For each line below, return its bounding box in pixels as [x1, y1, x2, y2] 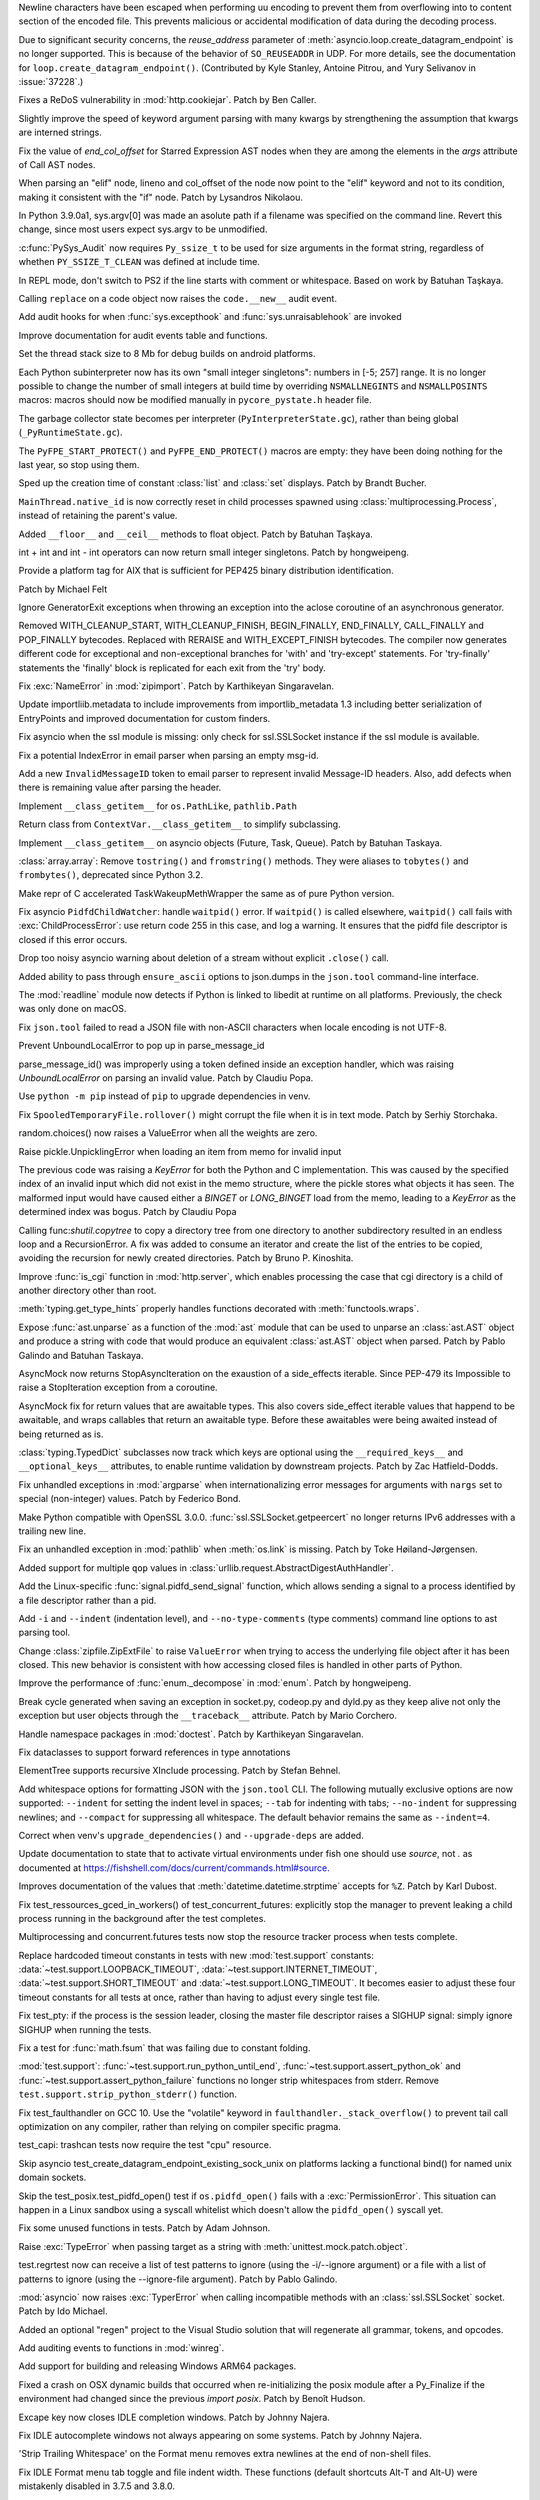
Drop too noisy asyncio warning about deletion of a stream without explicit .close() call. [18, 952, 389, 964]
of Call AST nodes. [18, 158, 96, 170]
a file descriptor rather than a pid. [18, 1594, 157, 1606]
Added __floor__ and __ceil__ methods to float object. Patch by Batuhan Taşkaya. [18, 528, 374, 540]
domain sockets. [18, 2171, 87, 2184]
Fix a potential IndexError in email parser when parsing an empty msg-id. [18, 749, 319, 761]
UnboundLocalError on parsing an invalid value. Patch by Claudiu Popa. [18, 1072, 314, 1084]
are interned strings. [18, 126, 102, 139]
